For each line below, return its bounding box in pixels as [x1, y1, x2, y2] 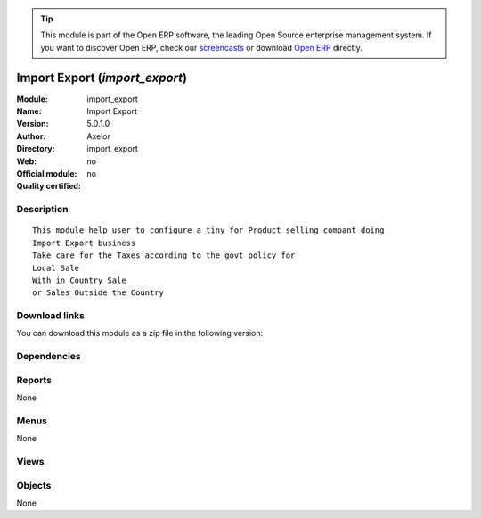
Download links [16, 309, 85, 322]
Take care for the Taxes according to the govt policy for [32, 251, 296, 260]
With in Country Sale [32, 275, 126, 285]
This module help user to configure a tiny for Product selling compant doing [32, 226, 385, 235]
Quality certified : [16, 181, 82, 192]
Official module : [16, 169, 77, 179]
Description [16, 203, 69, 216]
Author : [16, 130, 46, 142]
